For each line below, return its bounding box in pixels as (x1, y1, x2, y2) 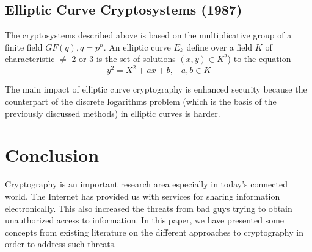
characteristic (5, 52, 55, 65)
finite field (5, 40, 43, 53)
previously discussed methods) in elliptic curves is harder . (5, 107, 220, 119)
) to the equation (227, 52, 291, 65)
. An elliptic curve (103, 40, 171, 53)
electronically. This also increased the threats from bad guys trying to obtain (5, 201, 292, 214)
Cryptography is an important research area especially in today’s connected (5, 178, 288, 191)
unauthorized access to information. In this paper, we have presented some (5, 214, 285, 226)
